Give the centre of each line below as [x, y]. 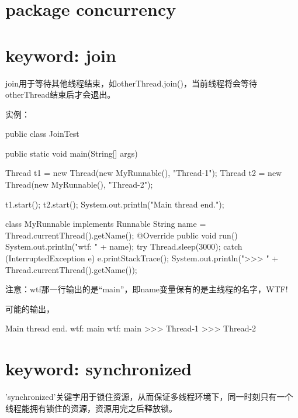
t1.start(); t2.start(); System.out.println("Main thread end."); [115, 204]
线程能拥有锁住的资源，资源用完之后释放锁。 [91, 408]
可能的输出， [30, 308]
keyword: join [61, 55]
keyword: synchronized [99, 369]
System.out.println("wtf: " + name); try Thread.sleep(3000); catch [124, 246]
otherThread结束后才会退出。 [60, 94]
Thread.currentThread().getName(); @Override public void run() [122, 235]
